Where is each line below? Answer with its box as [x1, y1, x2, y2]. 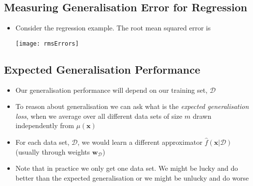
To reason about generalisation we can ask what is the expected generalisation [15, 101, 249, 111]
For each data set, [15, 137, 70, 147]
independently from [15, 120, 74, 131]
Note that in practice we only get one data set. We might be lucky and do [15, 163, 238, 173]
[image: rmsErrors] [15, 40, 79, 47]
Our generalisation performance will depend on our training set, [15, 84, 208, 95]
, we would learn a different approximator [77, 137, 202, 147]
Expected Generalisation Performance [4, 61, 201, 77]
